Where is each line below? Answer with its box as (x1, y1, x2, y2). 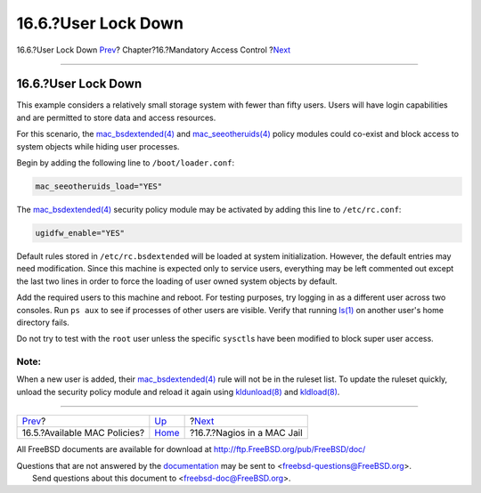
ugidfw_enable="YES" (35, 228, 125, 238)
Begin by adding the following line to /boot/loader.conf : (16, 158, 235, 168)
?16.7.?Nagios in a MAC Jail (189, 427, 303, 440)
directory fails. (16, 317, 70, 327)
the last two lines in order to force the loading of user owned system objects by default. (16, 276, 338, 287)
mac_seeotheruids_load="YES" (35, 182, 163, 191)
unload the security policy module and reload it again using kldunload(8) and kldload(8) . (16, 386, 340, 397)
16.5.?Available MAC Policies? (21, 427, 145, 440)
